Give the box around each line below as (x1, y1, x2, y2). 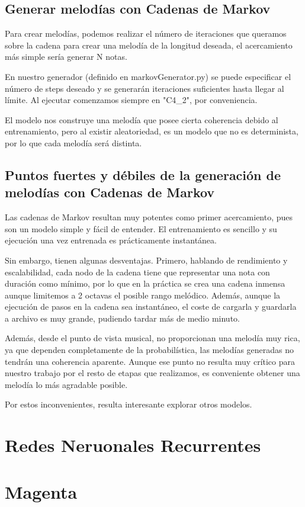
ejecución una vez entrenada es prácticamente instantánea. (5, 234, 217, 246)
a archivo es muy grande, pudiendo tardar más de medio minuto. (5, 312, 240, 324)
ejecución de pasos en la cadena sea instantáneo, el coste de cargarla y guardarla (5, 300, 297, 313)
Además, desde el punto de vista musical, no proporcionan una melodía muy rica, (5, 332, 300, 344)
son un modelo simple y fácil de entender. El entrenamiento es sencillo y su (5, 222, 277, 235)
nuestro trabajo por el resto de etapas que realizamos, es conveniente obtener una (5, 367, 300, 379)
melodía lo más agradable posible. (5, 378, 128, 390)
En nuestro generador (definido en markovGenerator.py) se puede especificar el (5, 70, 291, 82)
